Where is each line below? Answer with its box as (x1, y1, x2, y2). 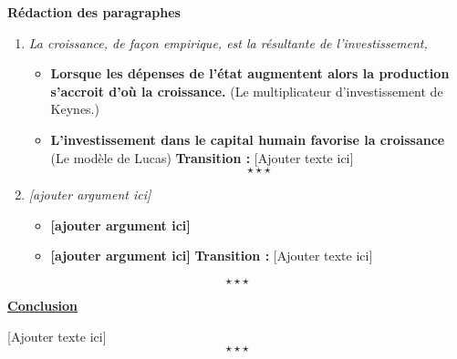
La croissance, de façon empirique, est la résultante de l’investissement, (28, 33, 428, 52)
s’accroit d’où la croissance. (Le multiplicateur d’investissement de (50, 81, 443, 100)
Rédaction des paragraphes (7, 3, 181, 21)
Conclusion (7, 295, 78, 314)
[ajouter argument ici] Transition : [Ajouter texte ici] (50, 246, 373, 265)
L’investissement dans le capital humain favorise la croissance (50, 129, 445, 149)
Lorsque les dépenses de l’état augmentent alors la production (50, 64, 450, 83)
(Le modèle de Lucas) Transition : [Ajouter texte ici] (50, 148, 354, 167)
